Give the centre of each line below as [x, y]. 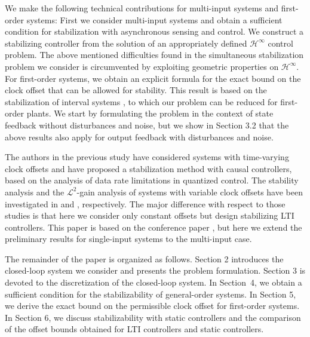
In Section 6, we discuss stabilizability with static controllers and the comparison [153, 317]
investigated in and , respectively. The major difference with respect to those [145, 203]
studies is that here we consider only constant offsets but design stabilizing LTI [150, 215]
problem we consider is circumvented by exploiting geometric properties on [142, 66]
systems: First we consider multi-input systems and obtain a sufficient [154, 19]
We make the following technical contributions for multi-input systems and [142, 8]
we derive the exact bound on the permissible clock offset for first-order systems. [152, 306]
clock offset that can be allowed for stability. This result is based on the [136, 90]
